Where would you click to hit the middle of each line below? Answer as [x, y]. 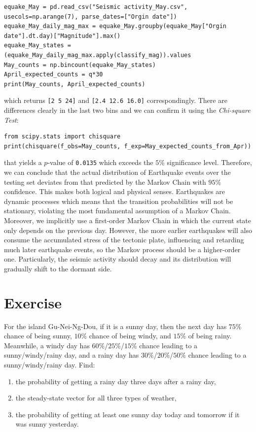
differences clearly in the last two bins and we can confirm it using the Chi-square [127, 110]
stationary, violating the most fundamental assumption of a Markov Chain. [117, 211]
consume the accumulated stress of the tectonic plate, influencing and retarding [124, 240]
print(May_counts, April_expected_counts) [75, 84]
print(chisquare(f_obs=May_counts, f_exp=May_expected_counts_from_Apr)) [128, 146]
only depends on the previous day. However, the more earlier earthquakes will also [128, 230]
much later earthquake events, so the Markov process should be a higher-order [122, 249]
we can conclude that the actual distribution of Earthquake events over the [117, 172]
